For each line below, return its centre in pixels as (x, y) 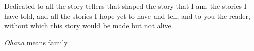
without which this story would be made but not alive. (89, 26)
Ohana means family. (37, 42)
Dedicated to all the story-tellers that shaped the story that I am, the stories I (125, 6)
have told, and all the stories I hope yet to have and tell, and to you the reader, (127, 16)
